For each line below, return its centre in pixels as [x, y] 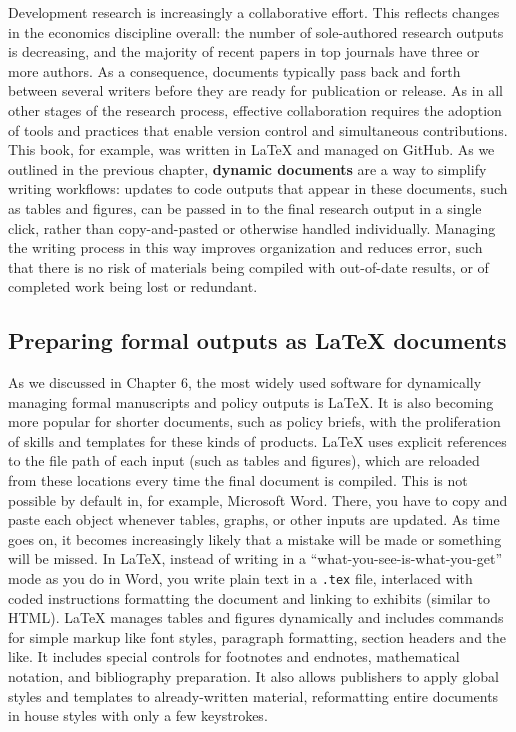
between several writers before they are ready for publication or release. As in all [255, 90]
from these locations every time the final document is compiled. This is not [238, 480]
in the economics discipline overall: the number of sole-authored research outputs [256, 31]
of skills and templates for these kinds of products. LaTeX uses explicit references [257, 440]
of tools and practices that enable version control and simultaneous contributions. [258, 129]
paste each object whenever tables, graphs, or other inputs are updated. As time [254, 519]
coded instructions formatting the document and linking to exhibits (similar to [249, 597]
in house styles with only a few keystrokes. [138, 715]
